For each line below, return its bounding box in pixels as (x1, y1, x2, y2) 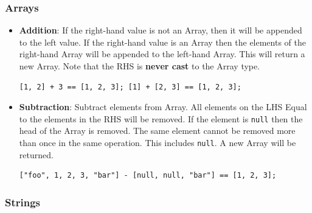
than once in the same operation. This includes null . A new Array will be (19, 136, 296, 149)
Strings (5, 194, 41, 209)
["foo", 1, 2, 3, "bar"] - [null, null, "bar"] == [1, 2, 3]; (19, 171, 277, 180)
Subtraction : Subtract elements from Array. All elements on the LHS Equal (19, 100, 307, 113)
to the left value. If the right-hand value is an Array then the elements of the (19, 35, 306, 48)
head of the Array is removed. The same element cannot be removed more (19, 124, 296, 137)
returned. (19, 148, 54, 161)
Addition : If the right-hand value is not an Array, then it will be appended (19, 24, 302, 37)
